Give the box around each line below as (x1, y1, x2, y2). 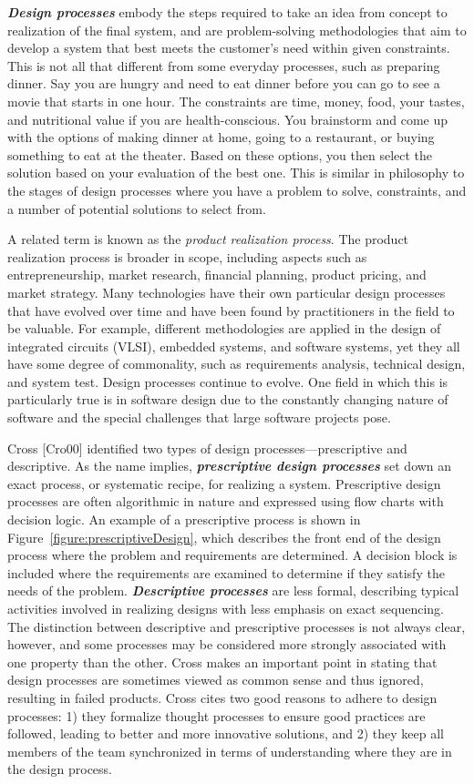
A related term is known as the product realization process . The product (7, 229, 409, 249)
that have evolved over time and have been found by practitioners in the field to (7, 300, 455, 320)
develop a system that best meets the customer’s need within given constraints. (7, 38, 450, 57)
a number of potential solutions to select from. (7, 199, 266, 218)
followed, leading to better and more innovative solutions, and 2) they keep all (7, 724, 444, 743)
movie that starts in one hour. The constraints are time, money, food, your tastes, (7, 91, 465, 110)
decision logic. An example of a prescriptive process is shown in (7, 510, 361, 529)
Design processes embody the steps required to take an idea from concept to (7, 3, 448, 21)
